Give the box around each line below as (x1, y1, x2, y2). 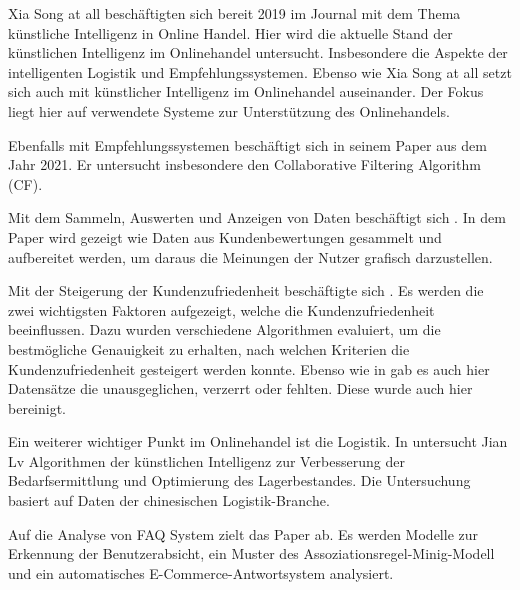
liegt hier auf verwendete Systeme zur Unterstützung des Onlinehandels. (8, 100, 450, 121)
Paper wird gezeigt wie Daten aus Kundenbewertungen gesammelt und (8, 226, 442, 247)
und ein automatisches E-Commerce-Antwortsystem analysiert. (8, 562, 394, 583)
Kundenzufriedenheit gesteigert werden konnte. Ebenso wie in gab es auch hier (8, 358, 490, 379)
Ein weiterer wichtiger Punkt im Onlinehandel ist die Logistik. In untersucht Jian (8, 431, 508, 452)
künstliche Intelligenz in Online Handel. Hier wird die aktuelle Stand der (8, 22, 453, 43)
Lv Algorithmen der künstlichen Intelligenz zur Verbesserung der (8, 450, 405, 471)
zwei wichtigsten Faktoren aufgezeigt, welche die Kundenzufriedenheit (8, 299, 435, 320)
